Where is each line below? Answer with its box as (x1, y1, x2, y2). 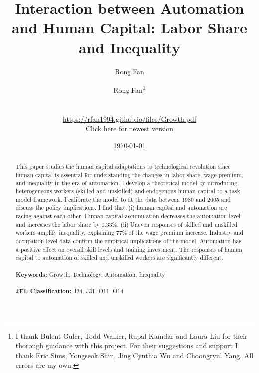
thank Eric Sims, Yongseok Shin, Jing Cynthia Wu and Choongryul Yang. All (15, 350, 254, 360)
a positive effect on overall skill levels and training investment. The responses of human (15, 245, 242, 253)
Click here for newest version (85, 123, 174, 134)
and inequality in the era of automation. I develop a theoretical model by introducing (15, 179, 237, 187)
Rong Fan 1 (113, 83, 146, 94)
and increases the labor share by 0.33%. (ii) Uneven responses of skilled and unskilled (15, 220, 238, 228)
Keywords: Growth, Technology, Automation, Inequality (15, 270, 165, 279)
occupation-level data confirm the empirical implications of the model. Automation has (15, 237, 242, 245)
